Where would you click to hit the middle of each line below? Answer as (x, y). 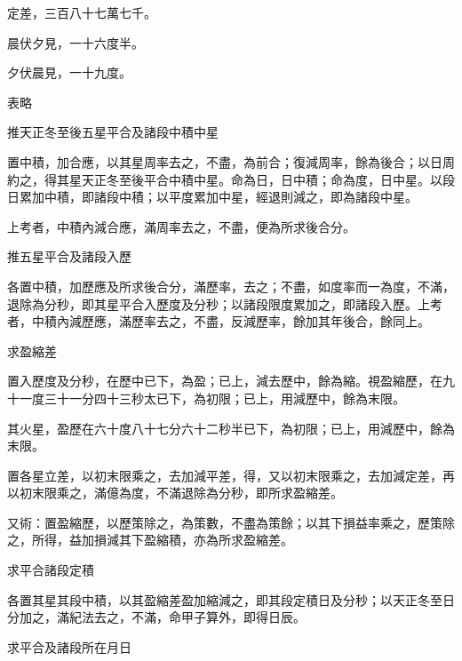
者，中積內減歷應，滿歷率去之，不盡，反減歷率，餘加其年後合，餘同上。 (219, 321)
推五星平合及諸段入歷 (69, 256)
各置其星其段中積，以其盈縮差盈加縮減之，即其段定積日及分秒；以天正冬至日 (231, 599)
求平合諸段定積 (51, 570)
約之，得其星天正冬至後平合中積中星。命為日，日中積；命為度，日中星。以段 (231, 179)
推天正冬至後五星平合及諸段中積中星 (113, 132)
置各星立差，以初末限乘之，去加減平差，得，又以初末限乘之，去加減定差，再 (231, 475)
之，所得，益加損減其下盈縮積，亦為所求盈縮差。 (150, 540)
